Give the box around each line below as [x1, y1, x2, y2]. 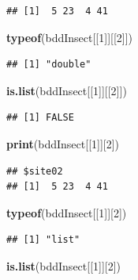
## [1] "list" [6, 234, 80, 246]
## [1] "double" [6, 59, 91, 71]
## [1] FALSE [6, 112, 74, 124]
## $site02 [6, 165, 63, 177]
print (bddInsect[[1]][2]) [6, 135, 120, 152]
